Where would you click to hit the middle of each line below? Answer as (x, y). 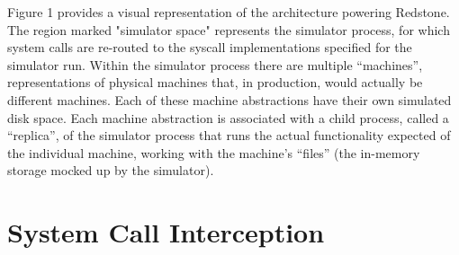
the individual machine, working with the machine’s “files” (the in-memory (214, 152)
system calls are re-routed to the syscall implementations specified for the (210, 47)
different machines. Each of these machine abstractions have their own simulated (229, 99)
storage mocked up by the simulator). (111, 170)
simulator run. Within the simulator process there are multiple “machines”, (215, 64)
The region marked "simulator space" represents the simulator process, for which (229, 29)
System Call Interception (166, 232)
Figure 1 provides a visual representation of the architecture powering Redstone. (229, 12)
